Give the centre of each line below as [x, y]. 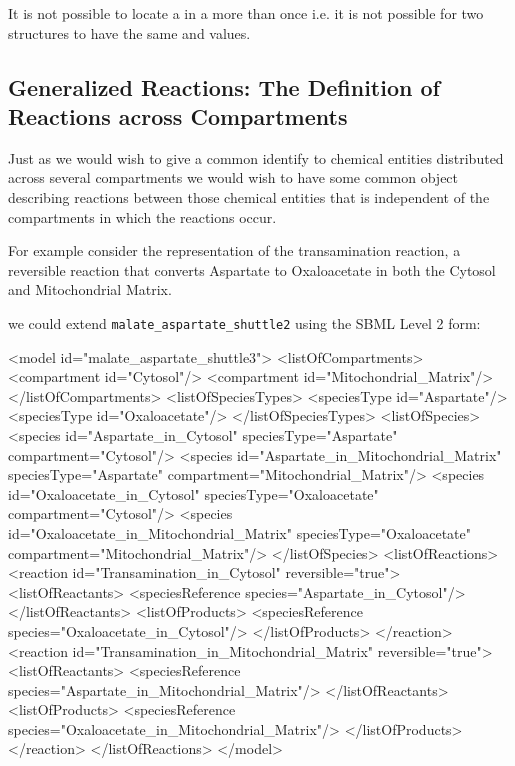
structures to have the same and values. [129, 32]
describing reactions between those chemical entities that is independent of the [249, 196]
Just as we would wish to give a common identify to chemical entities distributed [256, 157]
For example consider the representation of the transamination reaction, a [234, 250]
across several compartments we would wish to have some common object [233, 177]
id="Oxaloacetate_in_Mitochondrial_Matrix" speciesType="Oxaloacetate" [239, 532]
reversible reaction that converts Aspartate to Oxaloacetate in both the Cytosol [252, 269]
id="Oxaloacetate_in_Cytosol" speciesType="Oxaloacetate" [193, 493]
